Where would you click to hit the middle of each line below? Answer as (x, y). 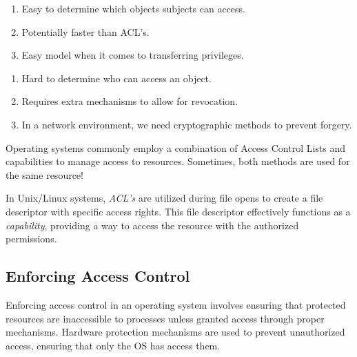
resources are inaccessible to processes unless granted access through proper (165, 318)
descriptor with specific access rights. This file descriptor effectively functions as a (178, 211)
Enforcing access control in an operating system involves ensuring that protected (176, 304)
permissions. (31, 239)
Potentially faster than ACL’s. (85, 31)
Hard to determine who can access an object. (116, 78)
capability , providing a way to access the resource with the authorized (152, 225)
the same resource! (44, 174)
